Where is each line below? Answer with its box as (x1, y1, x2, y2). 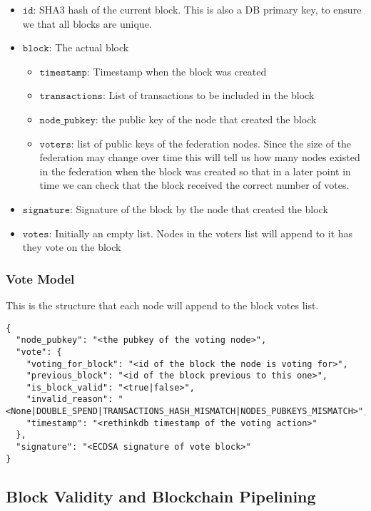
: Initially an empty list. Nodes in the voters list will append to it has (49, 225, 353, 240)
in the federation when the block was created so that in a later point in (39, 163, 351, 178)
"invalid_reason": (26, 394, 113, 405)
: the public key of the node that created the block (95, 111, 317, 126)
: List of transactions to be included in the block (102, 88, 315, 103)
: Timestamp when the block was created (86, 63, 267, 78)
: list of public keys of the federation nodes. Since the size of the (71, 135, 352, 150)
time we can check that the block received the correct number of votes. (39, 177, 350, 192)
